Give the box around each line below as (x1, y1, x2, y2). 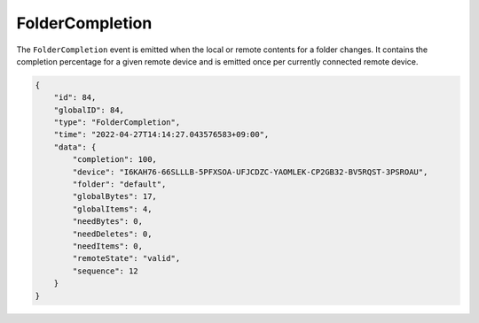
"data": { (53, 142, 97, 152)
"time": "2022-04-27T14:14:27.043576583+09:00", (53, 129, 270, 140)
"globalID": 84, (53, 104, 124, 115)
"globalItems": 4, (72, 204, 153, 214)
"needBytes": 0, (72, 217, 144, 227)
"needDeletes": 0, (72, 228, 153, 239)
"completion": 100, (72, 155, 157, 165)
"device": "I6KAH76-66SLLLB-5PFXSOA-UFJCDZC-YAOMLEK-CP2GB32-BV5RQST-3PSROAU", (72, 166, 428, 177)
